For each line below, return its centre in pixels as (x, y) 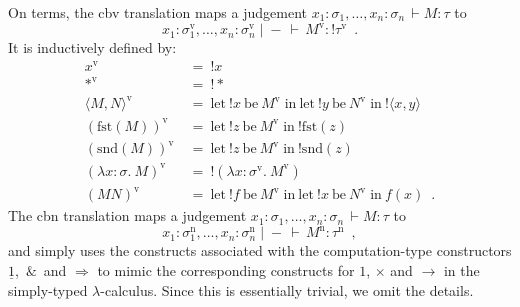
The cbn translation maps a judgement (127, 215)
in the (461, 269)
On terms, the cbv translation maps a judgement (157, 12)
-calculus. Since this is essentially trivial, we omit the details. (287, 289)
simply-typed (48, 289)
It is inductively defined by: (92, 47)
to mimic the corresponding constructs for (226, 269)
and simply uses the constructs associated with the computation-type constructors (260, 250)
